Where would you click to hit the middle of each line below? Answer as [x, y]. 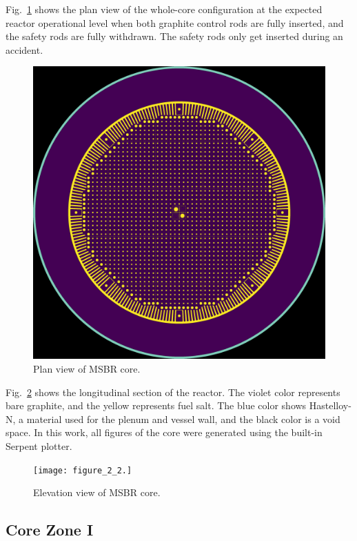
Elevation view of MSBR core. [97, 492]
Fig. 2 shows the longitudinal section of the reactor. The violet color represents [173, 392]
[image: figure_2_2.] [83, 470]
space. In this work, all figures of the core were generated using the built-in [164, 432]
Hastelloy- [330, 405]
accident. [24, 49]
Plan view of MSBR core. [87, 368]
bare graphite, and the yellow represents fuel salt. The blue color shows [156, 405]
